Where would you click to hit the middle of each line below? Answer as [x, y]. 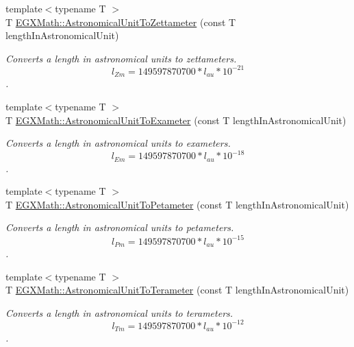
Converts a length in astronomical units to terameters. [119, 312]
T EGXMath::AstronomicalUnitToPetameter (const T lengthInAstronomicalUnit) [177, 204]
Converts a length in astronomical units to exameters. [118, 143]
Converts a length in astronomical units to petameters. [120, 227]
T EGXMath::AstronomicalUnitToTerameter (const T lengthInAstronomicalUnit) [177, 290]
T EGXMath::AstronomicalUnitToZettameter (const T [121, 22]
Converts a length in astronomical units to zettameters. [121, 58]
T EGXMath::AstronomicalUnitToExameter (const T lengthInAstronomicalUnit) [176, 120]
